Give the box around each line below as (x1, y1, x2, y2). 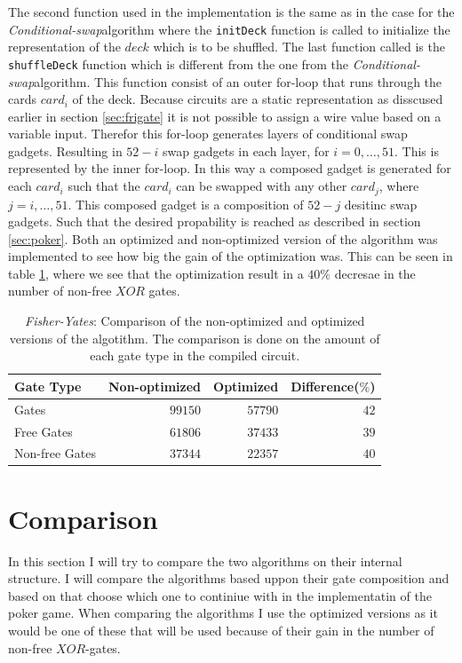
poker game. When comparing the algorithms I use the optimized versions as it (8, 604, 438, 622)
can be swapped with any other (176, 177, 347, 195)
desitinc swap (344, 194, 418, 213)
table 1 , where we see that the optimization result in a (8, 264, 304, 282)
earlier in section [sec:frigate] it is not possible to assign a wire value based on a (8, 107, 442, 125)
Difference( (291, 376, 360, 395)
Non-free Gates (14, 444, 96, 462)
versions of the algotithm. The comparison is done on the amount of (9, 328, 380, 347)
